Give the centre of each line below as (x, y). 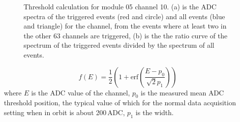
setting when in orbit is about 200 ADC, (64, 112)
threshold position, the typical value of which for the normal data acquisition (120, 103)
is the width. (154, 112)
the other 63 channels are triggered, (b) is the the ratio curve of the (126, 35)
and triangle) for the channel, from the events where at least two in (125, 26)
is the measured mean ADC (182, 92)
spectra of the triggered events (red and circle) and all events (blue (124, 16)
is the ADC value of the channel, (81, 92)
